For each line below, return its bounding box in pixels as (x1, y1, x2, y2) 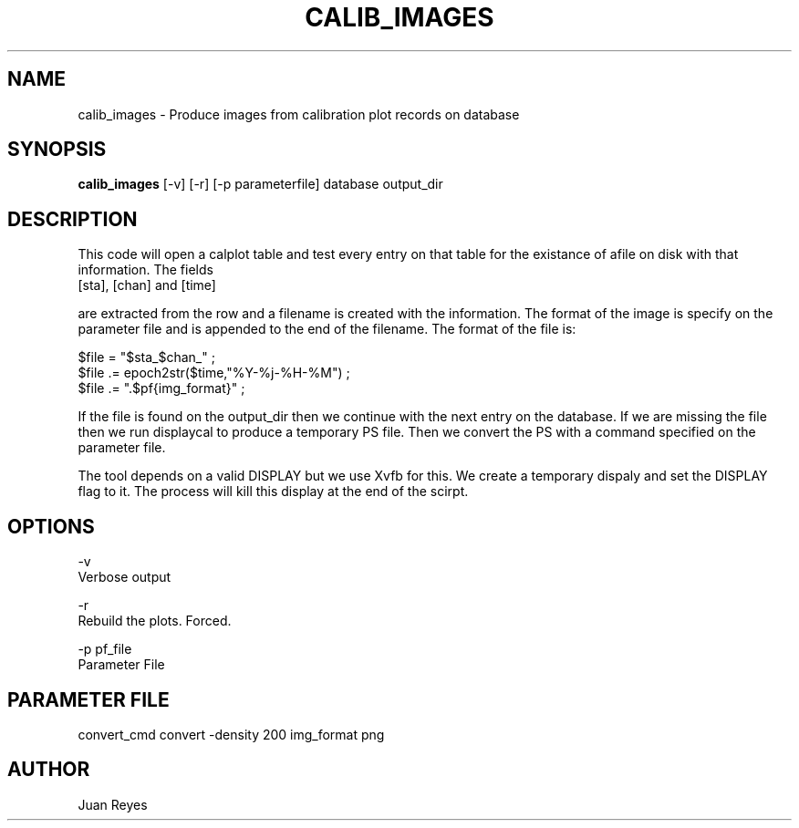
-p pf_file (78, 641, 132, 657)
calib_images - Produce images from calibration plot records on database (78, 106, 520, 122)
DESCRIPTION (7, 207, 138, 231)
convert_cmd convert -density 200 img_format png (78, 726, 385, 742)
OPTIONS (7, 514, 95, 538)
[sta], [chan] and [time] (78, 277, 216, 294)
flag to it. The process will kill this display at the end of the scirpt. (78, 483, 469, 500)
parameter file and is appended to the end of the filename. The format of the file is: (78, 321, 576, 337)
